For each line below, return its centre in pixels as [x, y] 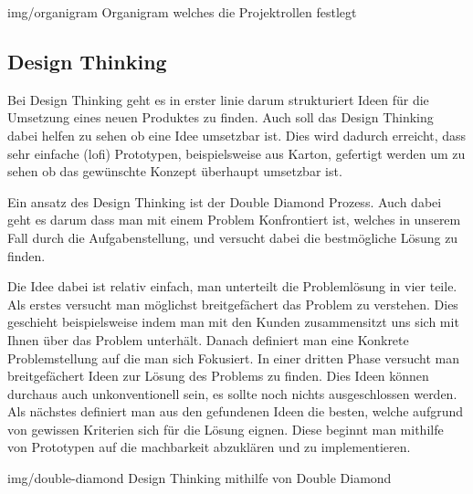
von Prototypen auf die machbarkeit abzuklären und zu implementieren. [209, 447]
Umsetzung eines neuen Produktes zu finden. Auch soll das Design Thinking [221, 117]
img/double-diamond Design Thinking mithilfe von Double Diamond [200, 478]
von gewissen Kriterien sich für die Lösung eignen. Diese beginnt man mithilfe [226, 429]
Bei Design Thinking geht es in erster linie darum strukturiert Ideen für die [218, 99]
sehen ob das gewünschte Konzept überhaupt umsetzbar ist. [175, 171]
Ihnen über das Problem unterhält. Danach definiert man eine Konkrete [208, 339]
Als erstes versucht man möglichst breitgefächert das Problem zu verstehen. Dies [233, 304]
